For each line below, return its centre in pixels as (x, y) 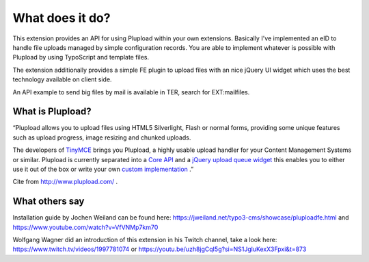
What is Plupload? (52, 112)
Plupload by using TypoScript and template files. (81, 57)
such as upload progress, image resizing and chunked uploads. (102, 137)
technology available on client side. (62, 79)
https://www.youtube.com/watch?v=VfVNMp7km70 (85, 227)
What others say (49, 201)
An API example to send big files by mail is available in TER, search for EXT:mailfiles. (131, 92)
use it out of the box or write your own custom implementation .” (103, 169)
